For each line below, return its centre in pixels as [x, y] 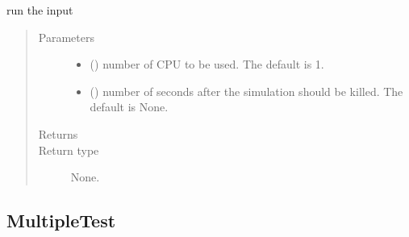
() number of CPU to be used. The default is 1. [207, 64]
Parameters [66, 37]
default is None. [129, 107]
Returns [58, 133]
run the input [40, 10]
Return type [69, 150]
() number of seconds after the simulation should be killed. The [246, 91]
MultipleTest [61, 220]
